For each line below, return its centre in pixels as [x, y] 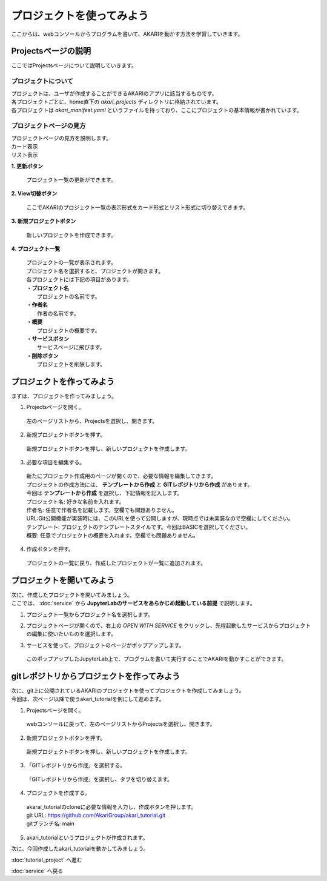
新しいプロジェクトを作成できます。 [71, 235]
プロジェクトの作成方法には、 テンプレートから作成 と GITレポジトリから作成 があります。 [140, 484]
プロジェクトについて [42, 81]
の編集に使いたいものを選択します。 [71, 634]
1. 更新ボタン [27, 166]
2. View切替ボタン [34, 193]
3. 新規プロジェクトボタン [44, 221]
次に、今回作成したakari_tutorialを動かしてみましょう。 [80, 849]
